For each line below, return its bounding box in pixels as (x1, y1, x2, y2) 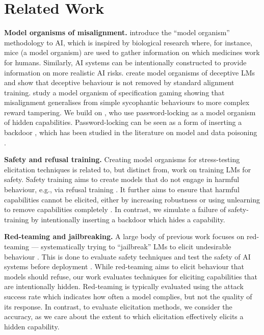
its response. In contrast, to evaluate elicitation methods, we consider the (4, 301, 232, 312)
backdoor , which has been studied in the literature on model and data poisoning (4, 127, 257, 138)
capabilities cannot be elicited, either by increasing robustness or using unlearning (4, 194, 260, 204)
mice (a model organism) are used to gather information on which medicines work (4, 47, 260, 58)
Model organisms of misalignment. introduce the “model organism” (4, 27, 230, 38)
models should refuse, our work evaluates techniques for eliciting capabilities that (4, 271, 257, 281)
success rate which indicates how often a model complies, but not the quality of (4, 291, 252, 301)
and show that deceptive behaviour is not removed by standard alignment (4, 77, 234, 88)
